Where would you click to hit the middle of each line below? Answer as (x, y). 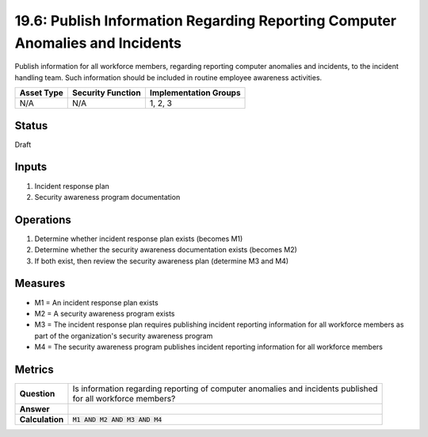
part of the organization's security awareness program (124, 335)
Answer (35, 409)
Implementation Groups (195, 93)
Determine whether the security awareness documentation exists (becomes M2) (166, 250)
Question (37, 394)
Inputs (31, 167)
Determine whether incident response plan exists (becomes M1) (139, 239)
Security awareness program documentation (107, 197)
